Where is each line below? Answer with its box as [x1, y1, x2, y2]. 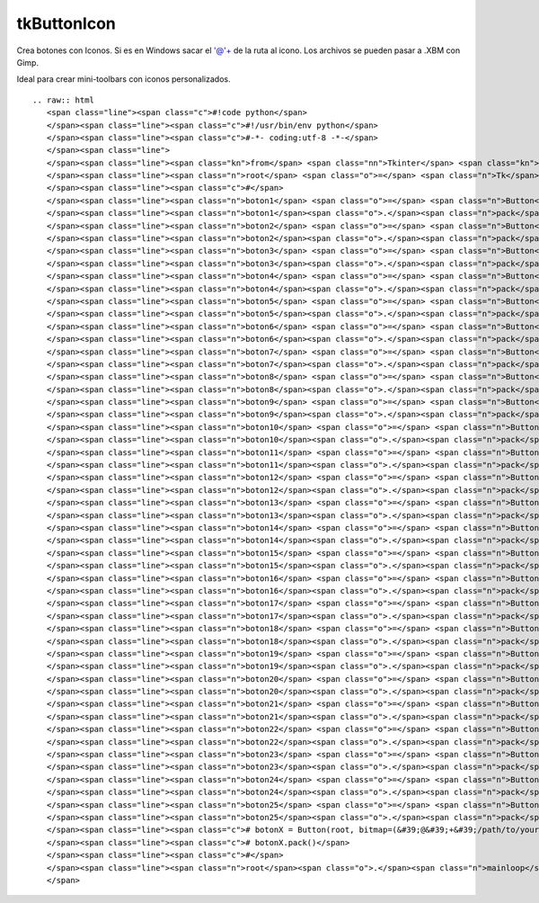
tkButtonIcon [16, 13, 116, 33]
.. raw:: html [32, 94, 94, 105]
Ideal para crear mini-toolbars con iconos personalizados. [16, 74, 231, 85]
